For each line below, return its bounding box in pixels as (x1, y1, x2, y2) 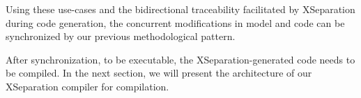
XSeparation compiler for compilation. (6, 79, 169, 93)
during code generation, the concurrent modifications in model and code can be (6, 15, 345, 30)
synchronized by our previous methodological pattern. (6, 29, 236, 43)
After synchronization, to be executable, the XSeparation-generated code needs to (6, 52, 355, 66)
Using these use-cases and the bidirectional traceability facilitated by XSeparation (6, 2, 355, 16)
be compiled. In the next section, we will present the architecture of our (6, 66, 312, 80)
